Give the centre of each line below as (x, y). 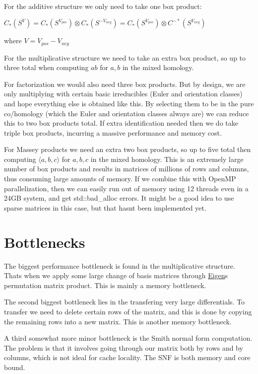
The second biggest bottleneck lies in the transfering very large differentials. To (125, 302)
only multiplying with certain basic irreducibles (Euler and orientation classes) (123, 94)
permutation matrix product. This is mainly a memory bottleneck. (105, 285)
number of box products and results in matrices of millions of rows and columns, (127, 169)
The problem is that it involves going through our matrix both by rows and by (124, 347)
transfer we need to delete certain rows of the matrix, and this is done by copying (128, 311)
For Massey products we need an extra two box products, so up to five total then (128, 149)
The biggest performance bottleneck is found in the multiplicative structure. (120, 265)
